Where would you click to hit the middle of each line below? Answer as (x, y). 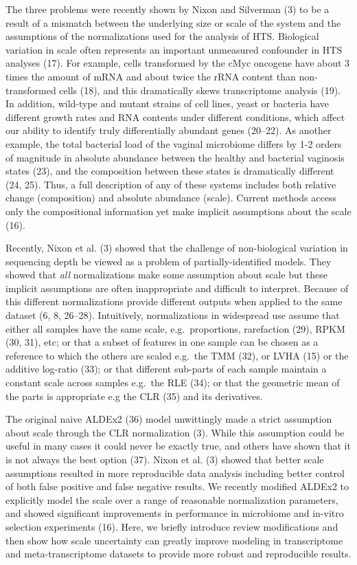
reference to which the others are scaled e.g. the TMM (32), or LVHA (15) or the (177, 355)
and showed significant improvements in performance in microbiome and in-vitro (175, 513)
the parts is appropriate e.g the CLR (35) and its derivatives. (134, 396)
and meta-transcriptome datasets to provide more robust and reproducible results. (178, 554)
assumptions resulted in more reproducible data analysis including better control (175, 473)
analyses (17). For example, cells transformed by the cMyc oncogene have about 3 (178, 63)
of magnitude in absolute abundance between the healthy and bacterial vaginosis (175, 157)
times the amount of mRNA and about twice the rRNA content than (151, 76)
